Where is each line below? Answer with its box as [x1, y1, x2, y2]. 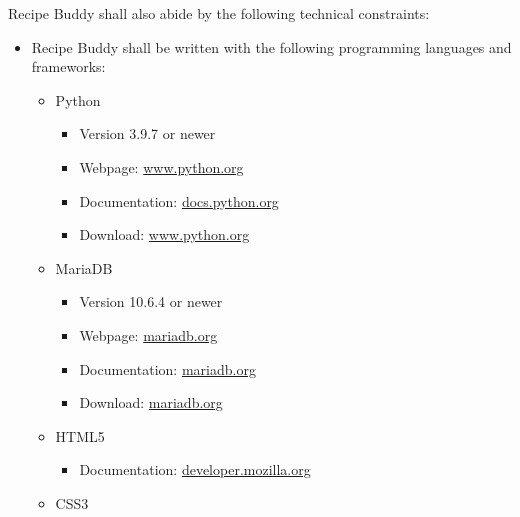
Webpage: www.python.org [79, 156, 244, 177]
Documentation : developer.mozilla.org [79, 459, 311, 480]
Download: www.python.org [79, 224, 250, 245]
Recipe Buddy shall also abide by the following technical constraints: [8, 3, 430, 23]
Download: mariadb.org [79, 392, 223, 413]
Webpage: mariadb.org [79, 324, 218, 345]
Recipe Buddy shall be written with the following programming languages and [31, 36, 512, 57]
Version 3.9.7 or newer [79, 123, 216, 144]
